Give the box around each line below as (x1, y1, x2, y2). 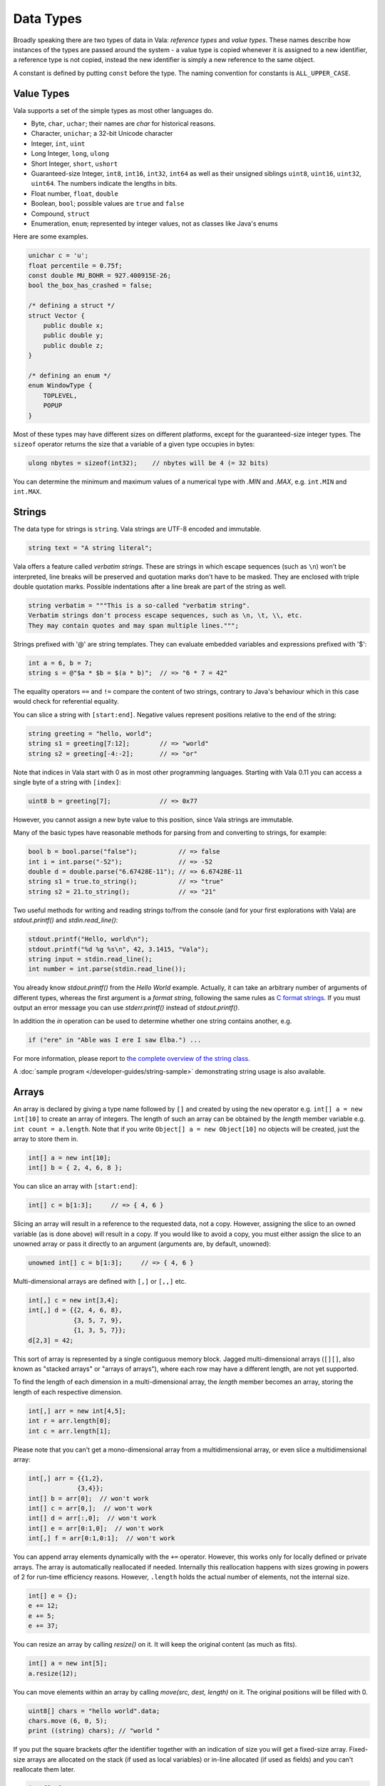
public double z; (43, 341, 104, 349)
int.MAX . (13, 487, 42, 496)
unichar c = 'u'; (28, 251, 89, 260)
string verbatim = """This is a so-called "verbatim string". (28, 601, 250, 609)
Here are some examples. (13, 232, 89, 241)
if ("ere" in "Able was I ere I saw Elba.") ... (28, 1036, 202, 1044)
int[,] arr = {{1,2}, (28, 1474, 104, 1482)
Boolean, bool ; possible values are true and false (31, 199, 185, 208)
